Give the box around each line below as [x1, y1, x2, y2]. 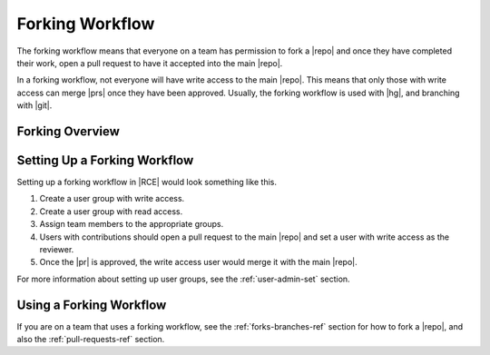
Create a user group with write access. [39, 193, 185, 204]
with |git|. [16, 100, 53, 111]
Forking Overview [16, 123, 120, 139]
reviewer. [39, 243, 74, 254]
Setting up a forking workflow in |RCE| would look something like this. [16, 177, 277, 188]
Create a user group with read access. [39, 205, 183, 217]
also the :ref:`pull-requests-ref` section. [16, 334, 165, 345]
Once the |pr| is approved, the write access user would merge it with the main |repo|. [39, 257, 358, 268]
